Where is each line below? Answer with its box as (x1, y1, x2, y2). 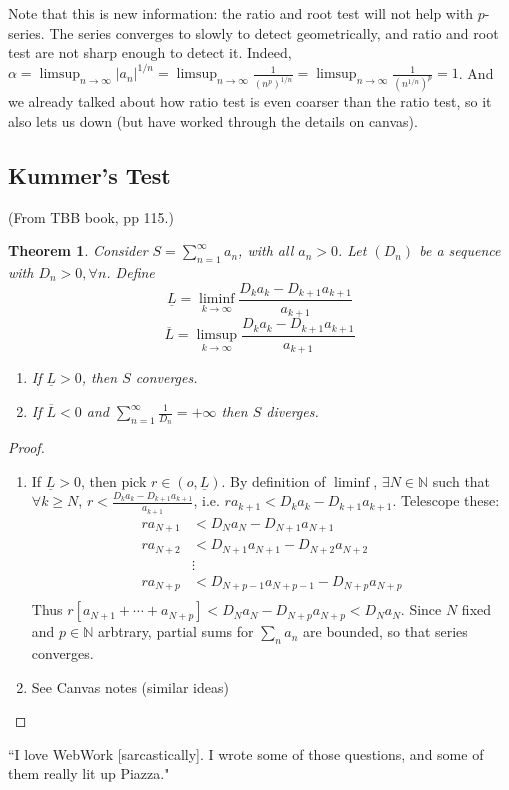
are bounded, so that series (303, 621, 468, 642)
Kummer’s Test (8, 159, 171, 190)
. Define (106, 261, 155, 282)
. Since (400, 599, 442, 620)
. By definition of (221, 470, 326, 491)
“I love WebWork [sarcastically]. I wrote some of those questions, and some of (8, 743, 484, 764)
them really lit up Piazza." (8, 763, 170, 784)
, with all (238, 240, 294, 261)
